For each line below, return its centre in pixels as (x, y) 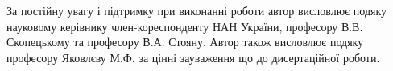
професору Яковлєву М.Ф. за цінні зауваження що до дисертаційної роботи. (193, 57)
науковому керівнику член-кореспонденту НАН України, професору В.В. (185, 26)
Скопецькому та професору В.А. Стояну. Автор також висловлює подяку (185, 42)
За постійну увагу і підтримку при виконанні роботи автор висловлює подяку (197, 10)
